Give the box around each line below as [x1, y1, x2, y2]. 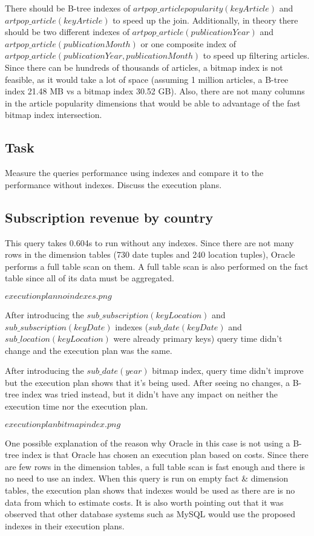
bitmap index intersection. [5, 108, 102, 121]
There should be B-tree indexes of [5, 2, 131, 14]
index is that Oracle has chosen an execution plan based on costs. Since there [22, 448, 309, 461]
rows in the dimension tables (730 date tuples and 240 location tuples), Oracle [5, 248, 295, 261]
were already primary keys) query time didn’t [113, 332, 283, 345]
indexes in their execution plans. [5, 519, 125, 532]
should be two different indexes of [5, 25, 129, 38]
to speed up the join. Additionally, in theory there [113, 13, 298, 26]
